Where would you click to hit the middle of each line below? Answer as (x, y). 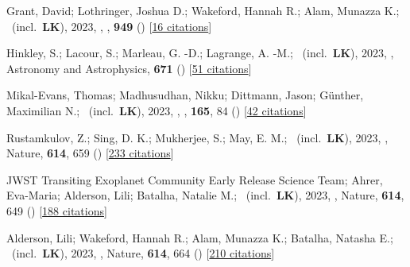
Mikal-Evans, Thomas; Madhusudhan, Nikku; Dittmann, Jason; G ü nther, (185, 95)
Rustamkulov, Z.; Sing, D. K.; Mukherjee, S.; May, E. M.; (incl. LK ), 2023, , (197, 137)
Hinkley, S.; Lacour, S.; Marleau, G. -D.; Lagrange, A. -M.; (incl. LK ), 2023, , (200, 53)
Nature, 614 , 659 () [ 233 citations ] (90, 153)
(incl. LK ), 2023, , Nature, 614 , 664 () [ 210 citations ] (143, 253)
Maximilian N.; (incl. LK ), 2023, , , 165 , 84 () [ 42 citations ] (157, 110)
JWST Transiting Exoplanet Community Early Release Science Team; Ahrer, (195, 179)
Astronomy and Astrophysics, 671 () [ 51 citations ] (129, 68)
